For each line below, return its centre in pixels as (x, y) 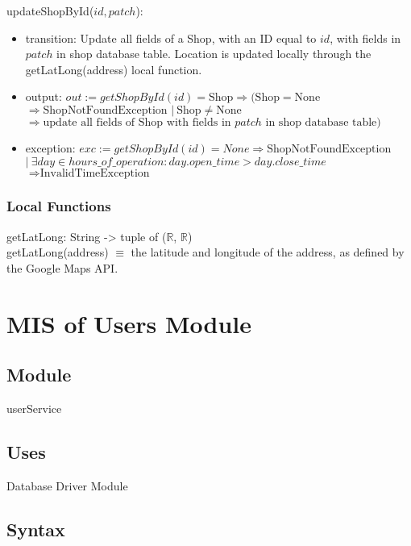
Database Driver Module (67, 485)
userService (34, 408)
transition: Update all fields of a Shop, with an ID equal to (171, 38)
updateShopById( (50, 10)
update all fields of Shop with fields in (137, 122)
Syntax (36, 529)
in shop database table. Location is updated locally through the (214, 54)
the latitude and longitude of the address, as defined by (268, 252)
